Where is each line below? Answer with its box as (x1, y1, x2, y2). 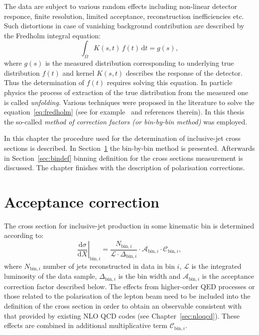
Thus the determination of (4, 77, 85, 88)
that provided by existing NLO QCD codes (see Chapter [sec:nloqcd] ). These (4, 310, 240, 321)
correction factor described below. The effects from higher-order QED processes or (4, 281, 255, 291)
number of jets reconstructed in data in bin (43, 260, 175, 271)
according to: (4, 230, 44, 240)
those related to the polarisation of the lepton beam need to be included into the (4, 291, 251, 301)
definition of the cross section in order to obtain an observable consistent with (4, 300, 242, 311)
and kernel (62, 67, 95, 78)
